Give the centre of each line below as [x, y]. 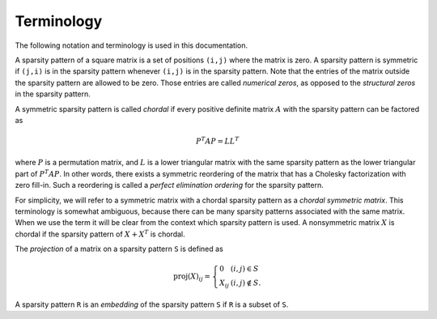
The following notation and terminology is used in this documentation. [132, 45]
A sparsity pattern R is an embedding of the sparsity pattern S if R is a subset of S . [152, 304]
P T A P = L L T [217, 140]
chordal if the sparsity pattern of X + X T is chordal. [100, 234]
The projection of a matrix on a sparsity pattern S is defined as [119, 249]
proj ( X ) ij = [191, 278]
